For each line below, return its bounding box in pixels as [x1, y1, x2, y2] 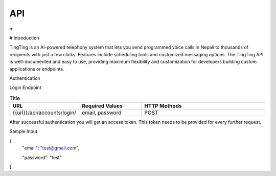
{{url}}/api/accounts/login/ [12, 109, 77, 116]
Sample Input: [9, 128, 39, 135]
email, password [82, 109, 122, 116]
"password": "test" [22, 154, 62, 161]
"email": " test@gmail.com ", [22, 145, 80, 151]
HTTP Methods [144, 102, 182, 109]
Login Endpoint [9, 84, 41, 91]
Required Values [82, 102, 123, 109]
